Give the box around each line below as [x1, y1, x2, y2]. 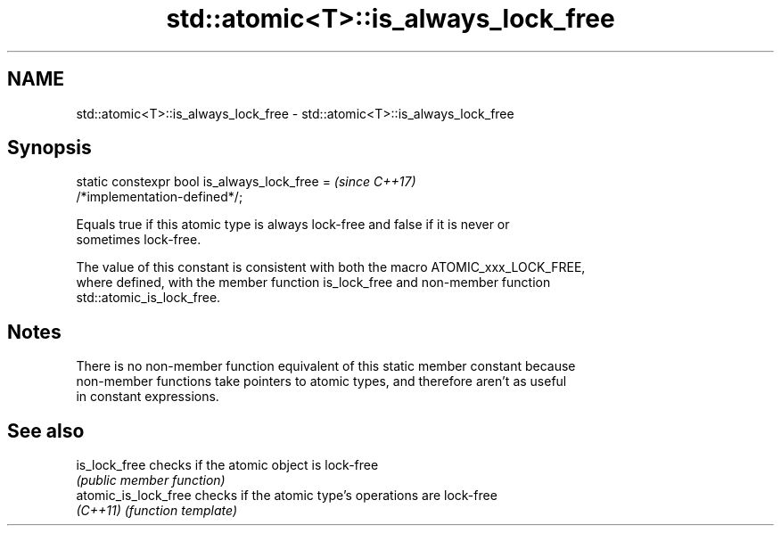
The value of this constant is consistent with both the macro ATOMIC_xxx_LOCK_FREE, [76, 259, 586, 275]
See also [7, 419, 85, 442]
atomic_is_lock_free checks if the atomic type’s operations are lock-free [76, 488, 497, 504]
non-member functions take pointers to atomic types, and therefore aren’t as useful [76, 373, 567, 389]
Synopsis [7, 136, 92, 160]
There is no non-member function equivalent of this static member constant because [76, 358, 576, 374]
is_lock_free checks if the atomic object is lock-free [76, 457, 379, 473]
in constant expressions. [76, 389, 219, 405]
